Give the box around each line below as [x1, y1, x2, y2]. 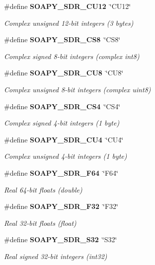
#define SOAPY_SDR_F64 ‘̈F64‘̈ [4, 167, 118, 178]
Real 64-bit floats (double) [4, 184, 82, 195]
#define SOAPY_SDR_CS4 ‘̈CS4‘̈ [4, 101, 121, 111]
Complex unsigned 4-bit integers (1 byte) [4, 151, 127, 161]
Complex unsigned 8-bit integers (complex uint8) [4, 84, 151, 94]
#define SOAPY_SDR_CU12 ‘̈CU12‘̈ [4, 1, 131, 11]
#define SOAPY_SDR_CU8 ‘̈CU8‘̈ [4, 67, 124, 78]
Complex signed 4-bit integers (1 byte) [4, 118, 120, 128]
